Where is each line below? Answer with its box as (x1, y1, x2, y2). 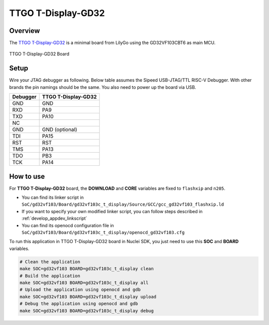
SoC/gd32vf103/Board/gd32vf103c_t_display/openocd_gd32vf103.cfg (21, 230, 185, 235)
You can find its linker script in (21, 195, 84, 201)
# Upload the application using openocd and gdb (19, 287, 141, 293)
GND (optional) (42, 126, 77, 133)
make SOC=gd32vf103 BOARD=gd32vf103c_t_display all (19, 280, 149, 286)
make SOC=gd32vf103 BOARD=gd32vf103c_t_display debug (19, 308, 154, 314)
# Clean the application (19, 259, 81, 265)
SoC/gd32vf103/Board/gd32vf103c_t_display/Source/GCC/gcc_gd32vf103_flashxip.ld (21, 202, 224, 207)
